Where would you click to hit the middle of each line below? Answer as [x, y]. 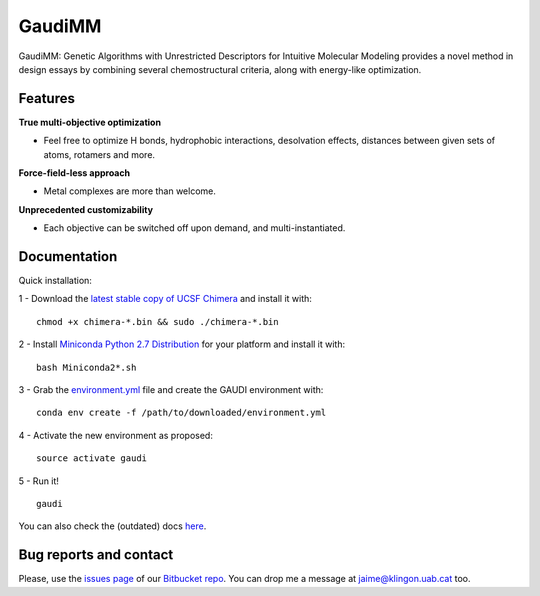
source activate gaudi [92, 458]
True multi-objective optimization [90, 122]
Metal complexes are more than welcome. [130, 191]
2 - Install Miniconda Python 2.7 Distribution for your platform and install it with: [181, 344]
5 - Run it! [39, 481]
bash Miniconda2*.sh [86, 367]
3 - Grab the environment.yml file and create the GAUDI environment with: [171, 390]
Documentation [68, 256]
